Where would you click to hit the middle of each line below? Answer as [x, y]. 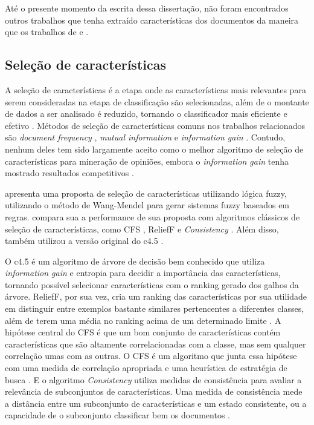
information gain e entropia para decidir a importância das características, [143, 273]
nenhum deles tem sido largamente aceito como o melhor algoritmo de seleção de [154, 149]
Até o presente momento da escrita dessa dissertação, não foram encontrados [147, 8]
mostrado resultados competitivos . [69, 173]
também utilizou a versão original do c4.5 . [84, 241]
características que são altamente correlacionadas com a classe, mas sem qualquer [155, 344]
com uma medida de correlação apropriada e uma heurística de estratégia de [146, 368]
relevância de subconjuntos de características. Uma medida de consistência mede [154, 391]
